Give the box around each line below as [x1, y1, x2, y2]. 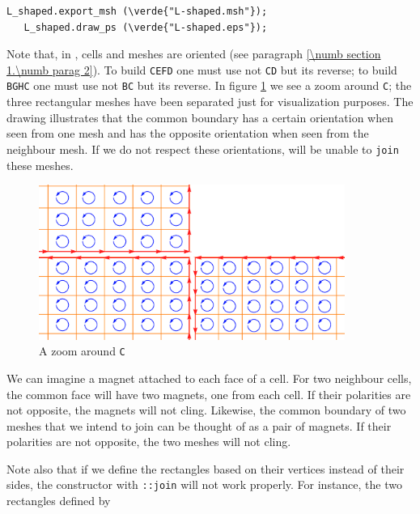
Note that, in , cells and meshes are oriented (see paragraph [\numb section [6, 45, 381, 62]
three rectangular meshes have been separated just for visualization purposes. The [6, 93, 414, 110]
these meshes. [6, 156, 74, 173]
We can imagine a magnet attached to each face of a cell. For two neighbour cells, [6, 369, 412, 386]
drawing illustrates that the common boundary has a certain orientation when [6, 108, 394, 125]
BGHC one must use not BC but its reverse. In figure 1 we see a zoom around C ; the [6, 77, 412, 94]
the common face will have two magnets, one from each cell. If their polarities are [6, 385, 411, 402]
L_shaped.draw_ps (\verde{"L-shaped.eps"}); [23, 21, 268, 33]
